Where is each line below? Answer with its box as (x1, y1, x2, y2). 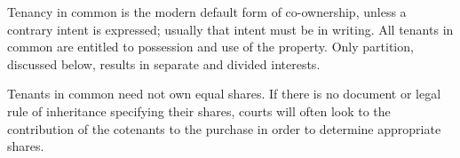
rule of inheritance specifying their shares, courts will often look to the (7, 101, 391, 120)
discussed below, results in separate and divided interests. (7, 54, 321, 73)
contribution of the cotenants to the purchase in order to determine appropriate (7, 119, 441, 138)
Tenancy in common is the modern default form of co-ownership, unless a (7, 3, 407, 20)
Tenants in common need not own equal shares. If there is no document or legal (7, 84, 441, 103)
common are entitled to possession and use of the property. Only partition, (7, 37, 414, 56)
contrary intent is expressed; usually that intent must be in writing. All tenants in (7, 20, 454, 38)
